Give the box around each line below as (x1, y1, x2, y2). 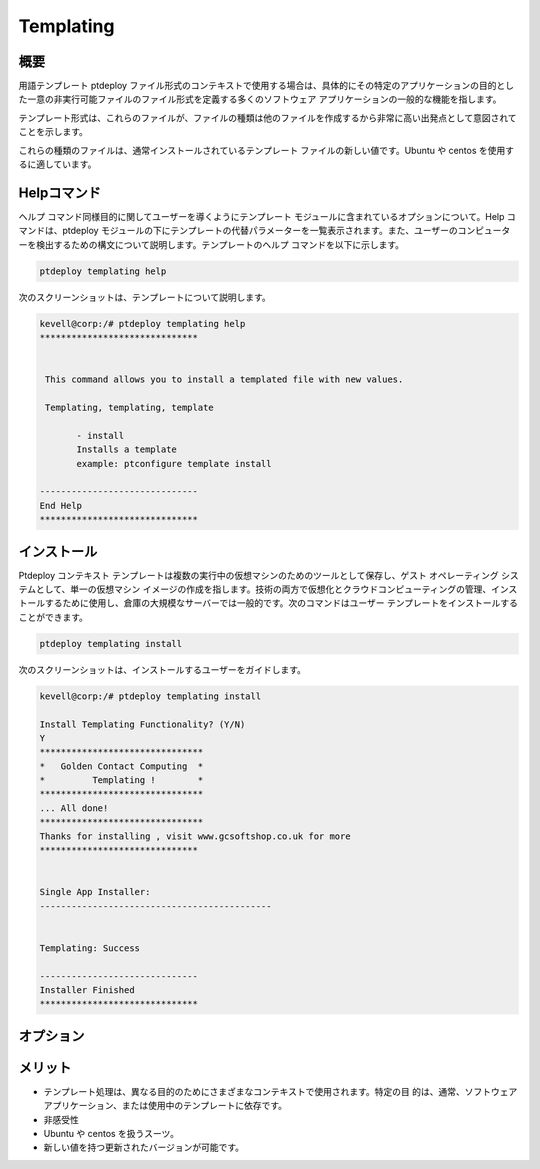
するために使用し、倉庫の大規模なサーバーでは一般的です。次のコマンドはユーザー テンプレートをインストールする (44, 597, 519, 609)
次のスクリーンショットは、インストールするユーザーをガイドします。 (18, 663, 307, 675)
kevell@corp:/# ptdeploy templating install (39, 690, 262, 702)
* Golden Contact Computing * (39, 760, 204, 772)
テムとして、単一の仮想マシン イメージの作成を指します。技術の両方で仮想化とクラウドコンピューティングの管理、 (18, 583, 492, 595)
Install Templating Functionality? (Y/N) (39, 718, 246, 730)
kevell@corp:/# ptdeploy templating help (39, 318, 246, 329)
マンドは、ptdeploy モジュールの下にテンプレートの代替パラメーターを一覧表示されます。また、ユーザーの (18, 225, 459, 237)
